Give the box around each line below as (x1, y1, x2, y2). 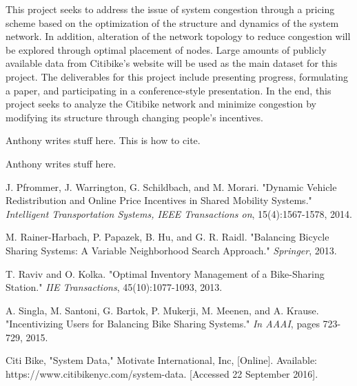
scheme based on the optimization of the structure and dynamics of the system (6, 15, 339, 30)
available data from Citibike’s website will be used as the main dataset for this (6, 56, 338, 70)
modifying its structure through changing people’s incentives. (6, 110, 263, 124)
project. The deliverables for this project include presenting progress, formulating (6, 69, 348, 83)
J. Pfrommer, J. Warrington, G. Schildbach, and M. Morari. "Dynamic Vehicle (6, 179, 337, 194)
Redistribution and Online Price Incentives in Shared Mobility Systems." (6, 193, 312, 207)
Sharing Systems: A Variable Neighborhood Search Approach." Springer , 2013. (6, 243, 337, 257)
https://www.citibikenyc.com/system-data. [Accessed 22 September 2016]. (6, 367, 318, 381)
